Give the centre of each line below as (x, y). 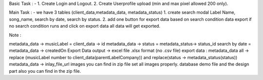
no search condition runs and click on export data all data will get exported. (85, 26)
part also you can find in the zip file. (45, 71)
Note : (15, 35)
